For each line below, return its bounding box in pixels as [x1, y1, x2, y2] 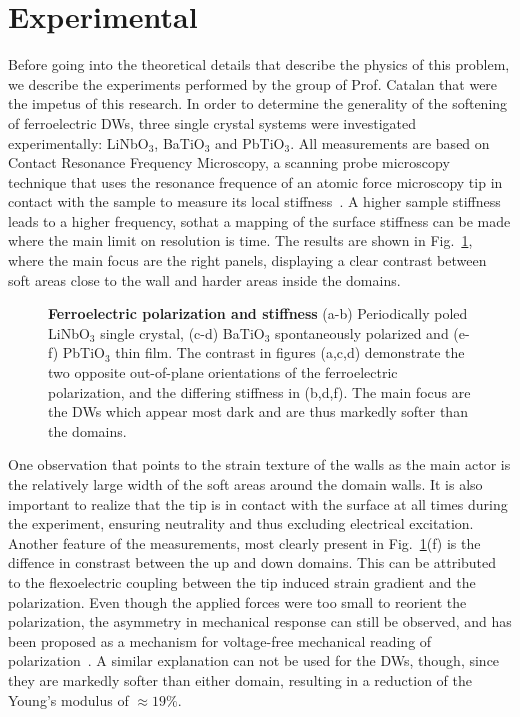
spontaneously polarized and [275, 322, 449, 343]
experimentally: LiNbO [8, 132, 149, 153]
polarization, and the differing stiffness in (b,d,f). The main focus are [48, 381, 471, 402]
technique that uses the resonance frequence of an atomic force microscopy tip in [8, 171, 503, 192]
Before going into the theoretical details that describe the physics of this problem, [8, 54, 510, 75]
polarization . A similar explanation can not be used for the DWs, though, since [8, 650, 500, 671]
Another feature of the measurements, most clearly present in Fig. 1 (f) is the [8, 532, 481, 553]
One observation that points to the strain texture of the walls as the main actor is [8, 454, 511, 475]
